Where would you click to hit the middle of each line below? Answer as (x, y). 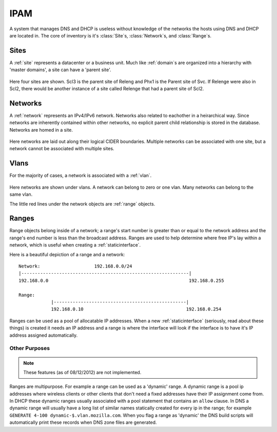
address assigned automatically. (44, 335)
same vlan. (21, 194)
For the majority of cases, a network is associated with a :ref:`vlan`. (81, 176)
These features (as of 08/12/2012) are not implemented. (82, 372)
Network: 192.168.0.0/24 (76, 266)
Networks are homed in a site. (41, 130)
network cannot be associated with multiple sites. (62, 149)
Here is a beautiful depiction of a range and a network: (67, 254)
